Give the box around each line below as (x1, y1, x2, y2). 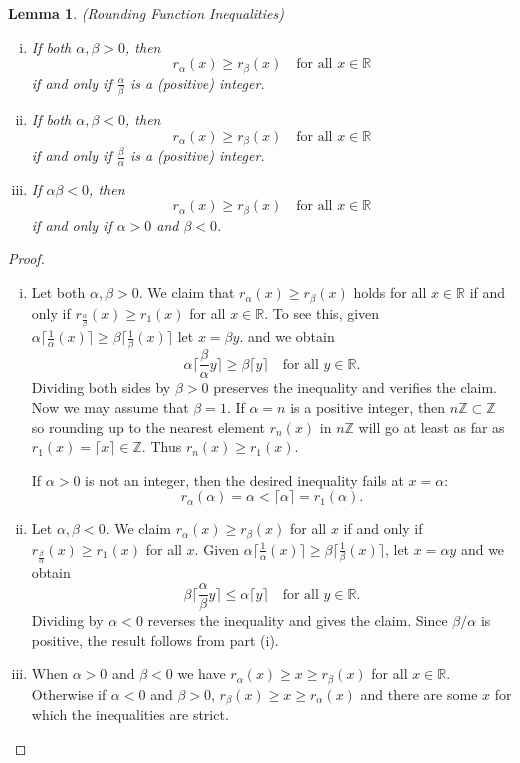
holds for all (353, 282, 427, 303)
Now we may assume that (31, 397, 189, 418)
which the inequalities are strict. (31, 704, 229, 725)
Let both (31, 282, 86, 303)
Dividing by (31, 610, 104, 631)
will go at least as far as (358, 416, 505, 437)
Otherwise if (31, 683, 107, 704)
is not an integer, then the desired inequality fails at (85, 469, 404, 490)
